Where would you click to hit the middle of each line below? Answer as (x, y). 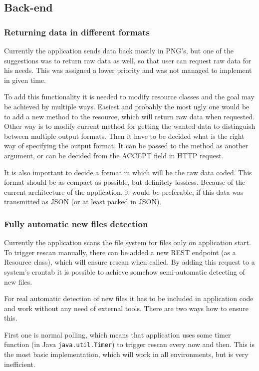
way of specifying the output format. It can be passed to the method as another (126, 146)
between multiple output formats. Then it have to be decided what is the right (124, 136)
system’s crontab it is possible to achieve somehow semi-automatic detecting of (125, 271)
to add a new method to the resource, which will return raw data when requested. (129, 116)
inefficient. (20, 364)
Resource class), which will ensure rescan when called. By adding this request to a (129, 262)
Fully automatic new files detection (76, 223)
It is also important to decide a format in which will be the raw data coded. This (128, 172)
